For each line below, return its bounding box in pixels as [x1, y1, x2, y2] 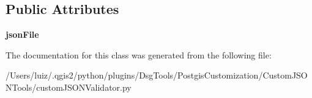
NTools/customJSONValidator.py [6, 80, 132, 93]
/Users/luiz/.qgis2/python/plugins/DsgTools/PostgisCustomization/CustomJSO [6, 69, 308, 82]
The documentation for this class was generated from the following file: [6, 48, 272, 61]
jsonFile [6, 28, 39, 41]
